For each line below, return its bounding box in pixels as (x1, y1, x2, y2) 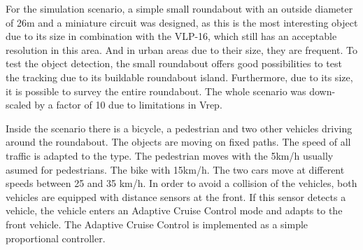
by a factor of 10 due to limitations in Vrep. (34, 97, 222, 112)
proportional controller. (6, 230, 106, 245)
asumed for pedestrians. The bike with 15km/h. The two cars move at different (6, 162, 345, 176)
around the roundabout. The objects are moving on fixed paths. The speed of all (6, 134, 351, 149)
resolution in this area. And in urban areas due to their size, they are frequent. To (6, 42, 358, 57)
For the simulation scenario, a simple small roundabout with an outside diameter (6, 1, 353, 15)
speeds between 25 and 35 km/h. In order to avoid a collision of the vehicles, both (6, 176, 357, 190)
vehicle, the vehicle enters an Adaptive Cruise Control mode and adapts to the (6, 203, 343, 218)
